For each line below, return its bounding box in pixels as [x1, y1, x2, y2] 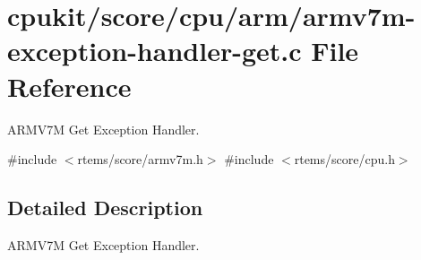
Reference [7, 67, 132, 104]
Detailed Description [7, 194, 203, 221]
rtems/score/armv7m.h [77, 150, 203, 169]
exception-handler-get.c [7, 32, 302, 69]
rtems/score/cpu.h [294, 150, 395, 169]
